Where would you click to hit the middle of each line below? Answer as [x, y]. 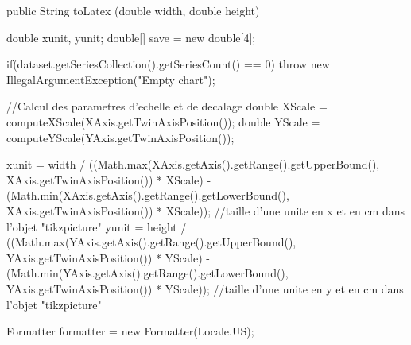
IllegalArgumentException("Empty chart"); [111, 79]
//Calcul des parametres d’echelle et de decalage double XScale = [167, 106]
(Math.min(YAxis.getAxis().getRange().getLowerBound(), [147, 273]
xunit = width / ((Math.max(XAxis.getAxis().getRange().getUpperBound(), [193, 164]
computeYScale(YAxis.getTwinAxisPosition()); [120, 137]
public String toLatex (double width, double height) [133, 10]
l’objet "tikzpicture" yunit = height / [97, 226]
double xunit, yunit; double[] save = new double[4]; [131, 37]
